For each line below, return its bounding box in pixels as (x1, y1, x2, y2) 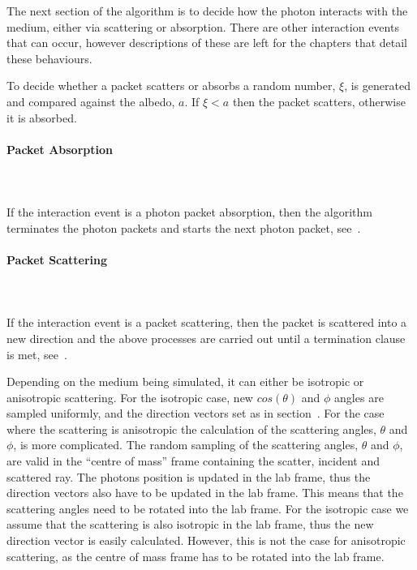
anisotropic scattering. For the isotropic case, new (6, 388, 253, 405)
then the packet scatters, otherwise (232, 92, 406, 109)
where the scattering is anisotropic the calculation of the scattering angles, (6, 420, 376, 437)
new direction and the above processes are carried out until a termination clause (6, 329, 406, 346)
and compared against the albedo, (6, 92, 175, 109)
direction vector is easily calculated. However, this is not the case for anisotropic (6, 532, 406, 549)
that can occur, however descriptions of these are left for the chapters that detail (6, 34, 408, 51)
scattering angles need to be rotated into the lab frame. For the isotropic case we (6, 499, 409, 516)
